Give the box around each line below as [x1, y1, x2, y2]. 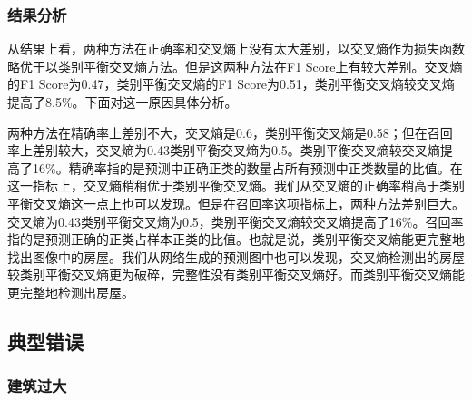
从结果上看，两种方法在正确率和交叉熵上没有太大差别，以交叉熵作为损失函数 [7, 39, 465, 58]
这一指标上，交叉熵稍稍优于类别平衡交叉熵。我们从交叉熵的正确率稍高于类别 [7, 176, 465, 195]
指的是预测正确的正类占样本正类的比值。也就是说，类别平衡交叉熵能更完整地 [7, 230, 465, 249]
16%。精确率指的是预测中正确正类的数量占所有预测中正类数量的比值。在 [32, 158, 463, 177]
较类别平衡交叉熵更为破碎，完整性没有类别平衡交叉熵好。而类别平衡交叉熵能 [7, 265, 465, 284]
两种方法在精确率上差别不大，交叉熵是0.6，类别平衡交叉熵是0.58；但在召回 [7, 122, 453, 142]
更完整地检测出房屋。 [7, 282, 134, 301]
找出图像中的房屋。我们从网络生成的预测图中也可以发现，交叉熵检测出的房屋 [7, 247, 465, 266]
